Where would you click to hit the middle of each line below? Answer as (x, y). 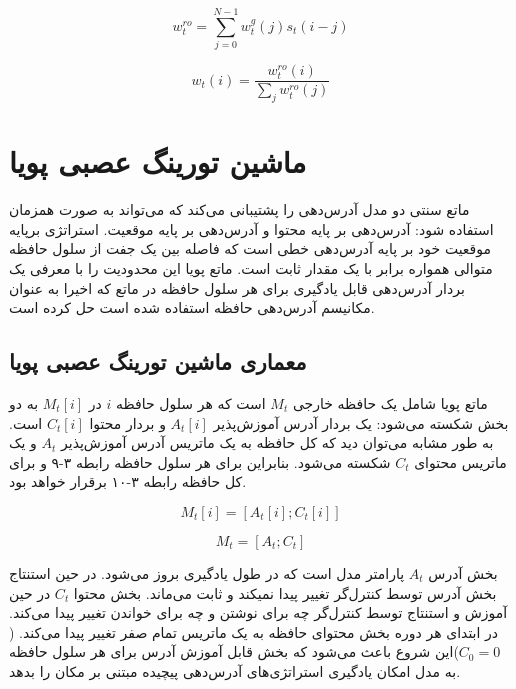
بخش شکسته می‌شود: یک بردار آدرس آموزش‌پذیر (361, 422)
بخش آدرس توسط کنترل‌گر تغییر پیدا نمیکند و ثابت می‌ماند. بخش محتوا (285, 592)
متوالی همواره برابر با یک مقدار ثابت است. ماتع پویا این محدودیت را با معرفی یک (251, 268)
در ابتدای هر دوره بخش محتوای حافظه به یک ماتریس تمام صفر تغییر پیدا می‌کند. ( (254, 631)
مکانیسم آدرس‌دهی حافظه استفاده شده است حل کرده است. (192, 307)
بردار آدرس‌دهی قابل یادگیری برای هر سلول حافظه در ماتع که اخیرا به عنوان (237, 287)
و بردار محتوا (127, 422)
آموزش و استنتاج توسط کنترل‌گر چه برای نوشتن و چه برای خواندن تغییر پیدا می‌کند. (258, 612)
